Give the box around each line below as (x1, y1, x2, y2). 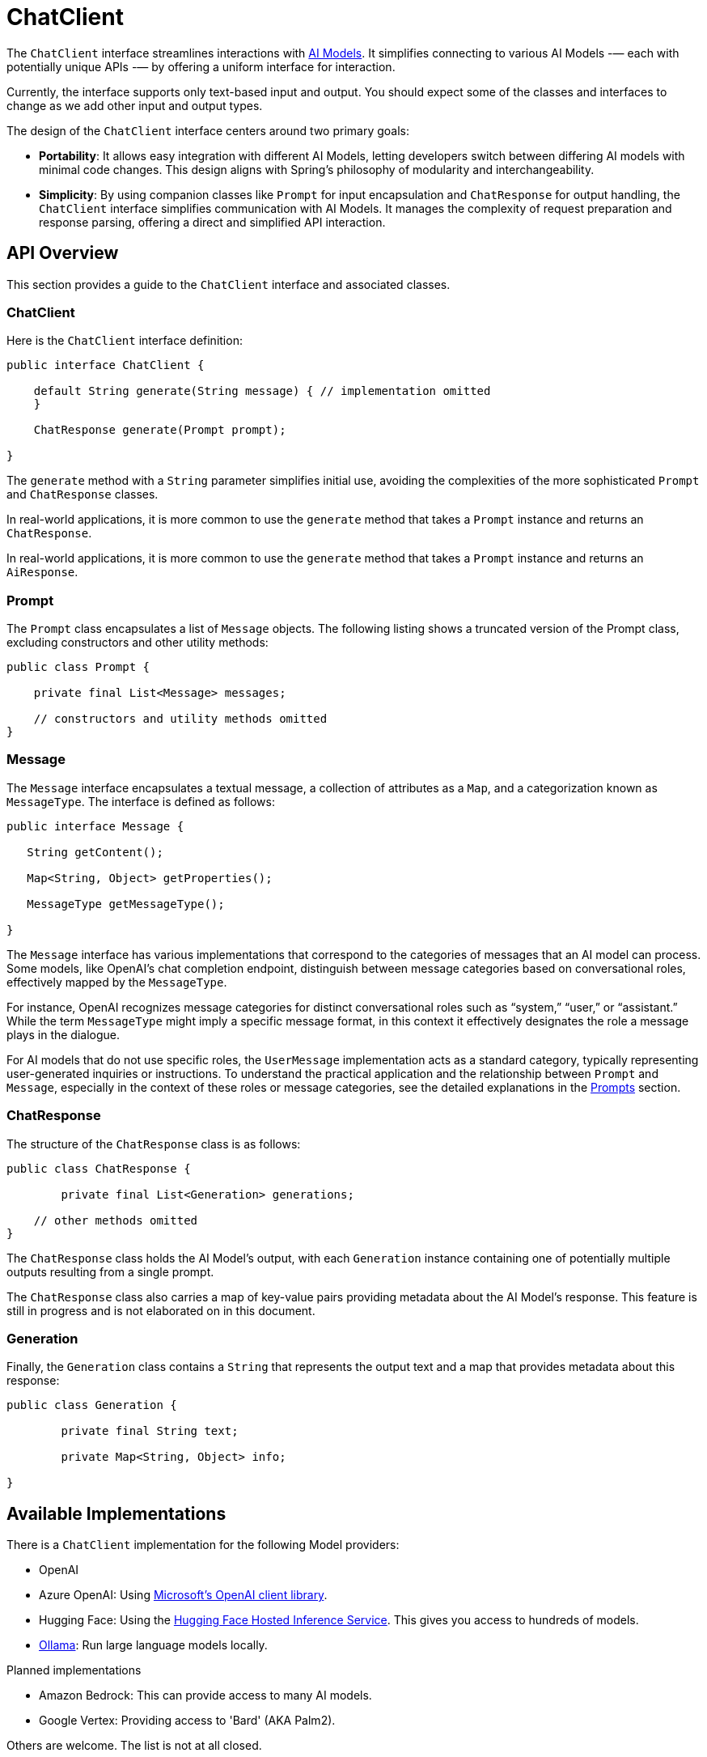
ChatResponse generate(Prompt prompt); (33, 423, 286, 437)
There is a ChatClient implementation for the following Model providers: (6, 1538, 400, 1552)
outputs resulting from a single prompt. (6, 1264, 214, 1279)
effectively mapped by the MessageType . (6, 974, 227, 989)
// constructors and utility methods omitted (33, 712, 328, 726)
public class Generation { (6, 1398, 177, 1412)
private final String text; (61, 1424, 239, 1438)
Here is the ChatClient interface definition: (6, 333, 243, 348)
